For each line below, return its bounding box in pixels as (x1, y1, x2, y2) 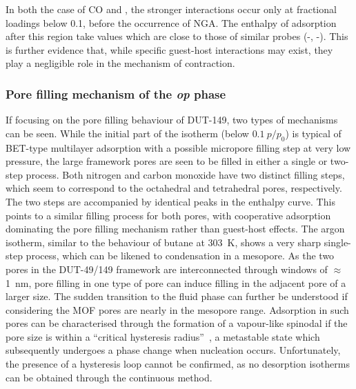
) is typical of (285, 126, 342, 140)
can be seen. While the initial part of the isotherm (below (6, 126, 249, 140)
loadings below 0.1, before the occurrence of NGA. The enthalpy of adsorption (6, 15, 337, 30)
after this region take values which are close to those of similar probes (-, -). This (6, 29, 348, 43)
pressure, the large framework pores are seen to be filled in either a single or (6, 154, 328, 168)
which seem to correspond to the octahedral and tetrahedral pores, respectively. (6, 181, 342, 195)
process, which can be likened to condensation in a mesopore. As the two (26, 248, 335, 263)
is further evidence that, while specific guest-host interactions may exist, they (6, 42, 333, 57)
